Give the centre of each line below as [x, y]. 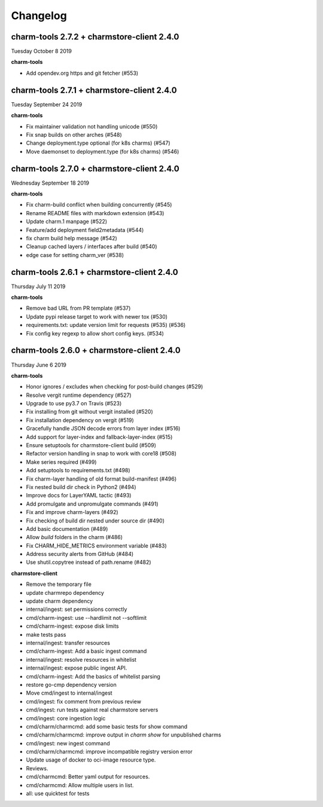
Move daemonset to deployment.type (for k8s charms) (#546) [103, 151]
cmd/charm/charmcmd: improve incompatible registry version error [109, 752]
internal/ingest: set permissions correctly [77, 609]
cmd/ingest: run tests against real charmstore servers [92, 710]
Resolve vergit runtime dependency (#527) [79, 395]
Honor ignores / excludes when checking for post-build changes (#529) [115, 387]
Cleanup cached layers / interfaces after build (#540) [92, 247]
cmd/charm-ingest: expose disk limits [72, 626]
